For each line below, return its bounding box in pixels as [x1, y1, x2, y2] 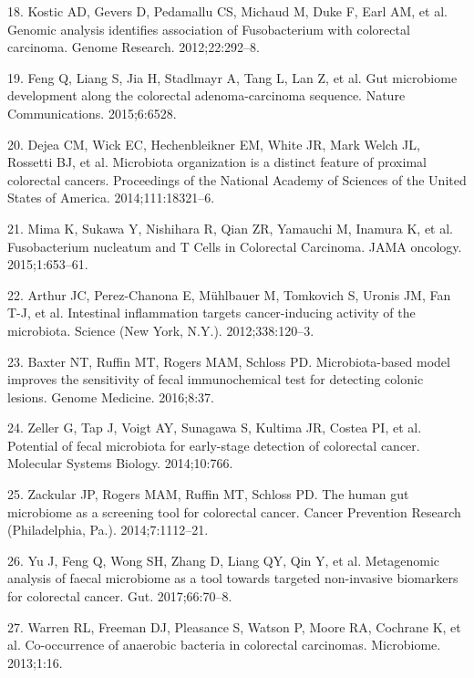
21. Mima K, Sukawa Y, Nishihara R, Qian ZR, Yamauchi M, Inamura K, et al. [7, 218, 454, 237]
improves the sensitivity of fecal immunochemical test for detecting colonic [7, 370, 424, 389]
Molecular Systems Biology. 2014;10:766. [7, 454, 233, 473]
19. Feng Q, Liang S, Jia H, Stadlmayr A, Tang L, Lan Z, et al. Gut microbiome [7, 68, 458, 87]
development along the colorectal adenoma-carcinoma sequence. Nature [7, 86, 406, 105]
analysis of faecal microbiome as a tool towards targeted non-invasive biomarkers [7, 568, 459, 588]
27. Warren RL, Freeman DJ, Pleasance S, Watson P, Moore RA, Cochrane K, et [7, 617, 461, 636]
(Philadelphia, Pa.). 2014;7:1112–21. [7, 520, 209, 539]
